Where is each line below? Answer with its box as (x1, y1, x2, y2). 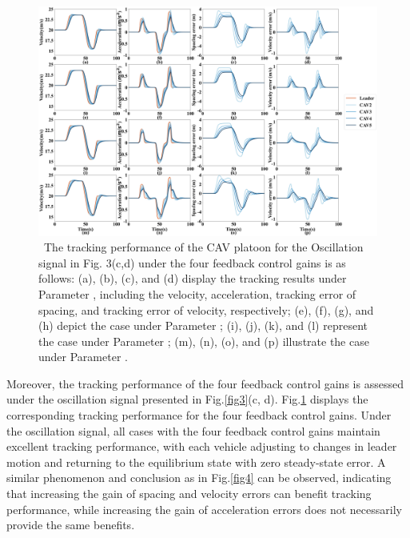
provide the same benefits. (6, 516, 135, 533)
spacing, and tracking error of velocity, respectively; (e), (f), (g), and (38, 301, 374, 318)
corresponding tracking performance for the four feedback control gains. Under (6, 407, 392, 424)
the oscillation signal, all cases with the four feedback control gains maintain (6, 422, 380, 439)
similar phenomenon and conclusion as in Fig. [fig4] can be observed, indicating (6, 469, 392, 486)
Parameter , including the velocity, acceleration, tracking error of (38, 285, 356, 302)
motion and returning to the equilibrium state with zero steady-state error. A (6, 453, 386, 470)
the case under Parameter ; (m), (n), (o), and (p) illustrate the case (38, 332, 369, 349)
